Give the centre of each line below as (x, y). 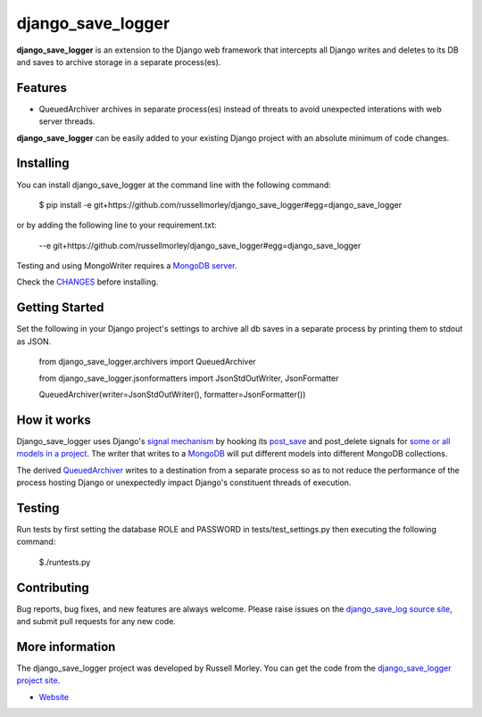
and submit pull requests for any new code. (96, 622)
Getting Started (60, 308)
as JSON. (34, 341)
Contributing (53, 587)
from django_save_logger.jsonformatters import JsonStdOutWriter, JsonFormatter (189, 378)
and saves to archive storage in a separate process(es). (119, 62)
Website (54, 696)
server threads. (67, 121)
